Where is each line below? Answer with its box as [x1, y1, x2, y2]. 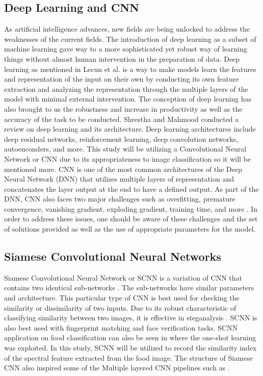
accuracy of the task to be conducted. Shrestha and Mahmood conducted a [4, 113, 239, 124]
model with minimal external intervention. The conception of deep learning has [4, 93, 252, 104]
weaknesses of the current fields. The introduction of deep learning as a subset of [4, 33, 256, 44]
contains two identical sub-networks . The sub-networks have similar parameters [4, 282, 254, 293]
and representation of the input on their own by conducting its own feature [4, 73, 239, 84]
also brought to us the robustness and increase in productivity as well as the [4, 103, 243, 114]
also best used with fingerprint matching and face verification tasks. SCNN [4, 322, 238, 333]
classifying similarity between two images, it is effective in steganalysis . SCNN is [4, 312, 257, 323]
